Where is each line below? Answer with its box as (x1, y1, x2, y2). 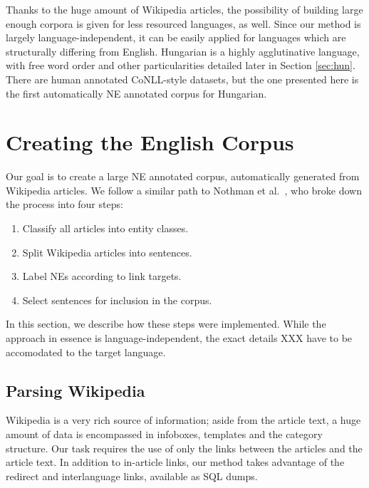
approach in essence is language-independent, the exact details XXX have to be (6, 331, 353, 346)
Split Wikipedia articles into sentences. (22, 244, 192, 259)
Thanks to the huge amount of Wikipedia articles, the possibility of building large (6, 2, 363, 16)
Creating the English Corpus (6, 128, 294, 157)
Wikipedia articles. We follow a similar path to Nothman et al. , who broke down (6, 182, 363, 197)
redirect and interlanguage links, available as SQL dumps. (6, 468, 258, 483)
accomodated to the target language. (6, 344, 166, 359)
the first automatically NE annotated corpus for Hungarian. (6, 85, 267, 100)
